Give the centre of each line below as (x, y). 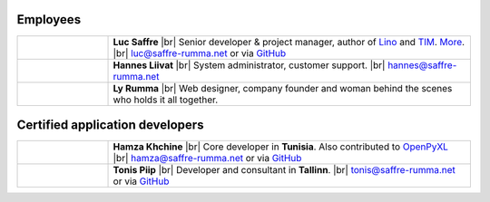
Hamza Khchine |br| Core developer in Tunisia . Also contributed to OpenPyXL (281, 147)
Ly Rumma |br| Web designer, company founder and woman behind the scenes (283, 88)
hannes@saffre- (422, 65)
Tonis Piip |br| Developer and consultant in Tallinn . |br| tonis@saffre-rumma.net (284, 170)
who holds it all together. (166, 100)
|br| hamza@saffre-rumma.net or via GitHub (207, 159)
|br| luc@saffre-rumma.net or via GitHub (200, 53)
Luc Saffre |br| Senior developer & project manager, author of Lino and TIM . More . (289, 42)
